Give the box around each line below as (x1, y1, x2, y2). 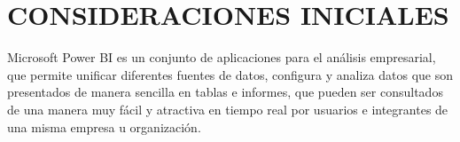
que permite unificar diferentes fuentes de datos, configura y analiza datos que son (7, 65, 453, 83)
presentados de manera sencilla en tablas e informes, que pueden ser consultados (7, 83, 443, 101)
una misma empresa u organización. (7, 117, 201, 136)
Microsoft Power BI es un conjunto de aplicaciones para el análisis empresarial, (7, 48, 436, 67)
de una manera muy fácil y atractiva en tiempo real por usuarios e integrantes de (7, 99, 448, 118)
